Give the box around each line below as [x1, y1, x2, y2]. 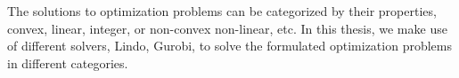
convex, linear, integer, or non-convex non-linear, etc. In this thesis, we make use [7, 19, 447, 37]
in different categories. [7, 53, 128, 72]
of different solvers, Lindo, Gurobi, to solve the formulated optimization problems [7, 36, 452, 55]
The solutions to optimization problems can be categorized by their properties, [7, 2, 437, 19]
